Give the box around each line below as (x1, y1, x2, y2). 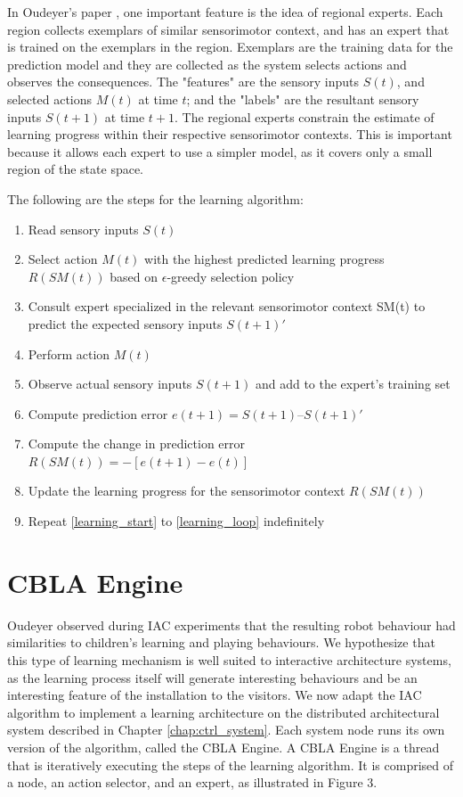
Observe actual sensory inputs (28, 374, 192, 393)
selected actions (7, 89, 93, 108)
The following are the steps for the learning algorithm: (7, 189, 304, 208)
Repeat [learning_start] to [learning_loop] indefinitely (28, 512, 325, 530)
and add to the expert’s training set (255, 374, 451, 393)
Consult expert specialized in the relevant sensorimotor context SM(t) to (28, 297, 426, 316)
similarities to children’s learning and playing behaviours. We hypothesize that (7, 633, 435, 652)
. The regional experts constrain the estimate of (174, 107, 435, 126)
